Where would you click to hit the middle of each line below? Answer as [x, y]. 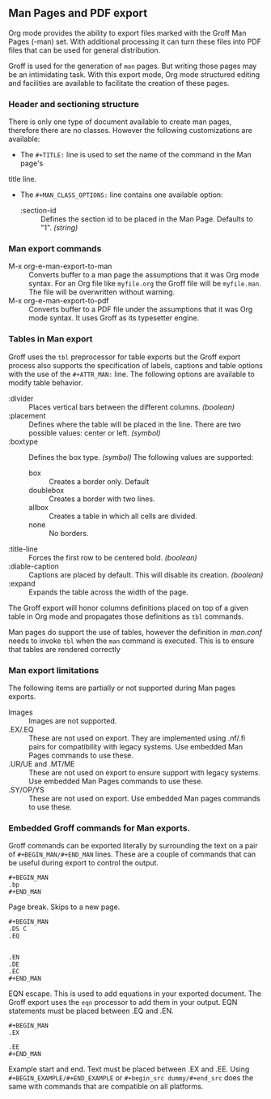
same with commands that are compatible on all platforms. [106, 1087]
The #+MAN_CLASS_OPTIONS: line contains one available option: [122, 195]
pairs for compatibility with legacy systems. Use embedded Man [136, 747]
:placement [27, 415]
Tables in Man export [51, 339]
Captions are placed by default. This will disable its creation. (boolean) [146, 574]
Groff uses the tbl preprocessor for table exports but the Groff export [125, 357]
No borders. [69, 533]
